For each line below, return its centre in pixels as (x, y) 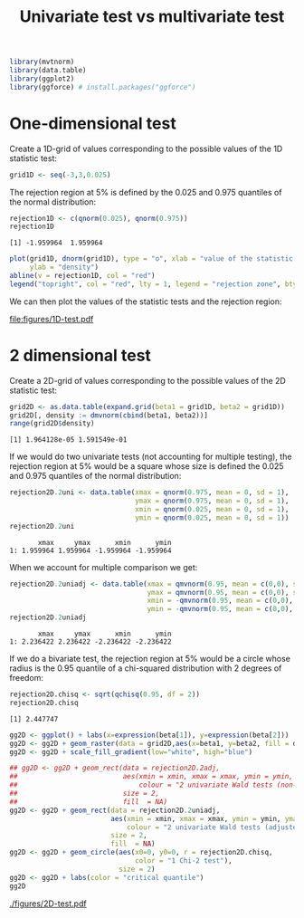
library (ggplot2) (42, 79)
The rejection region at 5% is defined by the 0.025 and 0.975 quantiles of (146, 192)
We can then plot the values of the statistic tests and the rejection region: (146, 301)
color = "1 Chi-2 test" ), (183, 861)
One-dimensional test (93, 123)
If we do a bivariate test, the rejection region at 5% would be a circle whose (150, 659)
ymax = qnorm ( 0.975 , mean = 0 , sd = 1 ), (212, 501)
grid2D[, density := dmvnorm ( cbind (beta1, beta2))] (109, 415)
